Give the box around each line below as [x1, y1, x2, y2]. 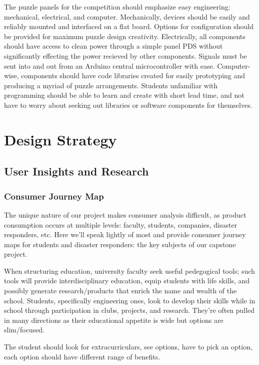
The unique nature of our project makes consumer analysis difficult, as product [4, 209, 246, 220]
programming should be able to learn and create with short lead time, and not [4, 90, 244, 100]
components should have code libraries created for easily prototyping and [21, 70, 245, 81]
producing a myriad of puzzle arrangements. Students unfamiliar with [4, 80, 218, 90]
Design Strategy [4, 129, 117, 149]
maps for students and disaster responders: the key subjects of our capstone [4, 239, 236, 249]
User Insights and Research [4, 163, 149, 179]
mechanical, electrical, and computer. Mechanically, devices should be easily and [4, 11, 250, 22]
